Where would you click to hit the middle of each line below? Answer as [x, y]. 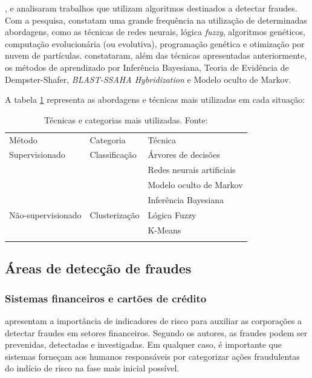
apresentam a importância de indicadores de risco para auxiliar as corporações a [154, 321]
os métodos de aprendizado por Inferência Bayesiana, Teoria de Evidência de [147, 67]
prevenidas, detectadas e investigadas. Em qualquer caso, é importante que [144, 344]
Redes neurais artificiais [192, 170]
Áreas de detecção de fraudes [98, 268]
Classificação [113, 155]
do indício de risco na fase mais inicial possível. [92, 368]
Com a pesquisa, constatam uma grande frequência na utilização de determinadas [156, 20]
